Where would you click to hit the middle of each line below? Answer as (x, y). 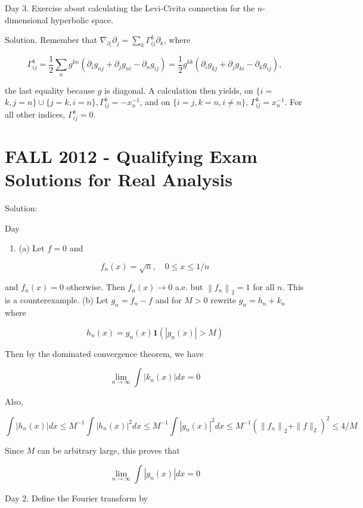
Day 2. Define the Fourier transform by (77, 498)
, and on (155, 102)
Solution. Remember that (51, 40)
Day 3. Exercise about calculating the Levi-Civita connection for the (130, 8)
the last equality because (50, 90)
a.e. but (189, 287)
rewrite (224, 300)
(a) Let (32, 248)
